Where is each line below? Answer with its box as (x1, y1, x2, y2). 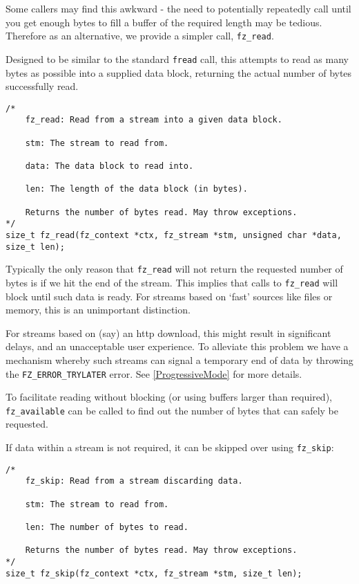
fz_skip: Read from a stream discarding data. (25, 476, 243, 486)
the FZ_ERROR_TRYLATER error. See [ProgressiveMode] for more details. (6, 366, 302, 381)
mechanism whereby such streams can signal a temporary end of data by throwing (6, 352, 353, 367)
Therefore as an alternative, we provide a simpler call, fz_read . (6, 28, 274, 43)
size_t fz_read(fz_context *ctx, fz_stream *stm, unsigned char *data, (6, 230, 342, 240)
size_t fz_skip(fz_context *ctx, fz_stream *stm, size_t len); (6, 568, 302, 578)
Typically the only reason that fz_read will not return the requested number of (6, 262, 343, 276)
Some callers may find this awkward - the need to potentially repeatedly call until (6, 1, 351, 15)
